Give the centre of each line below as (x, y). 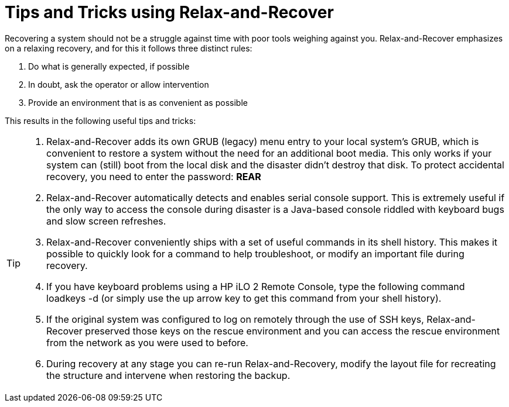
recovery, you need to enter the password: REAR (154, 176)
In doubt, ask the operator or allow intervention (119, 84)
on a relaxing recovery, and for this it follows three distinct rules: (129, 48)
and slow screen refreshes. (106, 221)
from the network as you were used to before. (147, 342)
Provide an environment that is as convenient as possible (138, 102)
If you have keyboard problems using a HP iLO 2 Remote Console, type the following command (256, 286)
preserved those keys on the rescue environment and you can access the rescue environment (293, 331)
